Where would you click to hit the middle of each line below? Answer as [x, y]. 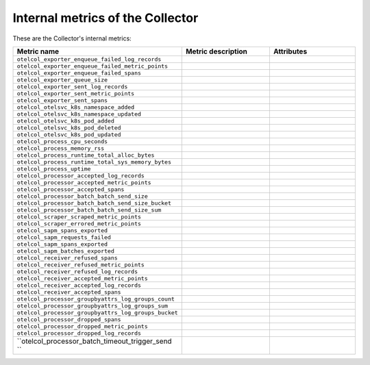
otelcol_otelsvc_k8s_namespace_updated [79, 114]
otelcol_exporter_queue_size [62, 80]
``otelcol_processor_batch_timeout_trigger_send [94, 341]
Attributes [290, 51]
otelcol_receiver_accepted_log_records [79, 285]
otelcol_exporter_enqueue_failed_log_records [89, 59]
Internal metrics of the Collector [106, 18]
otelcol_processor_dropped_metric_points [82, 326]
